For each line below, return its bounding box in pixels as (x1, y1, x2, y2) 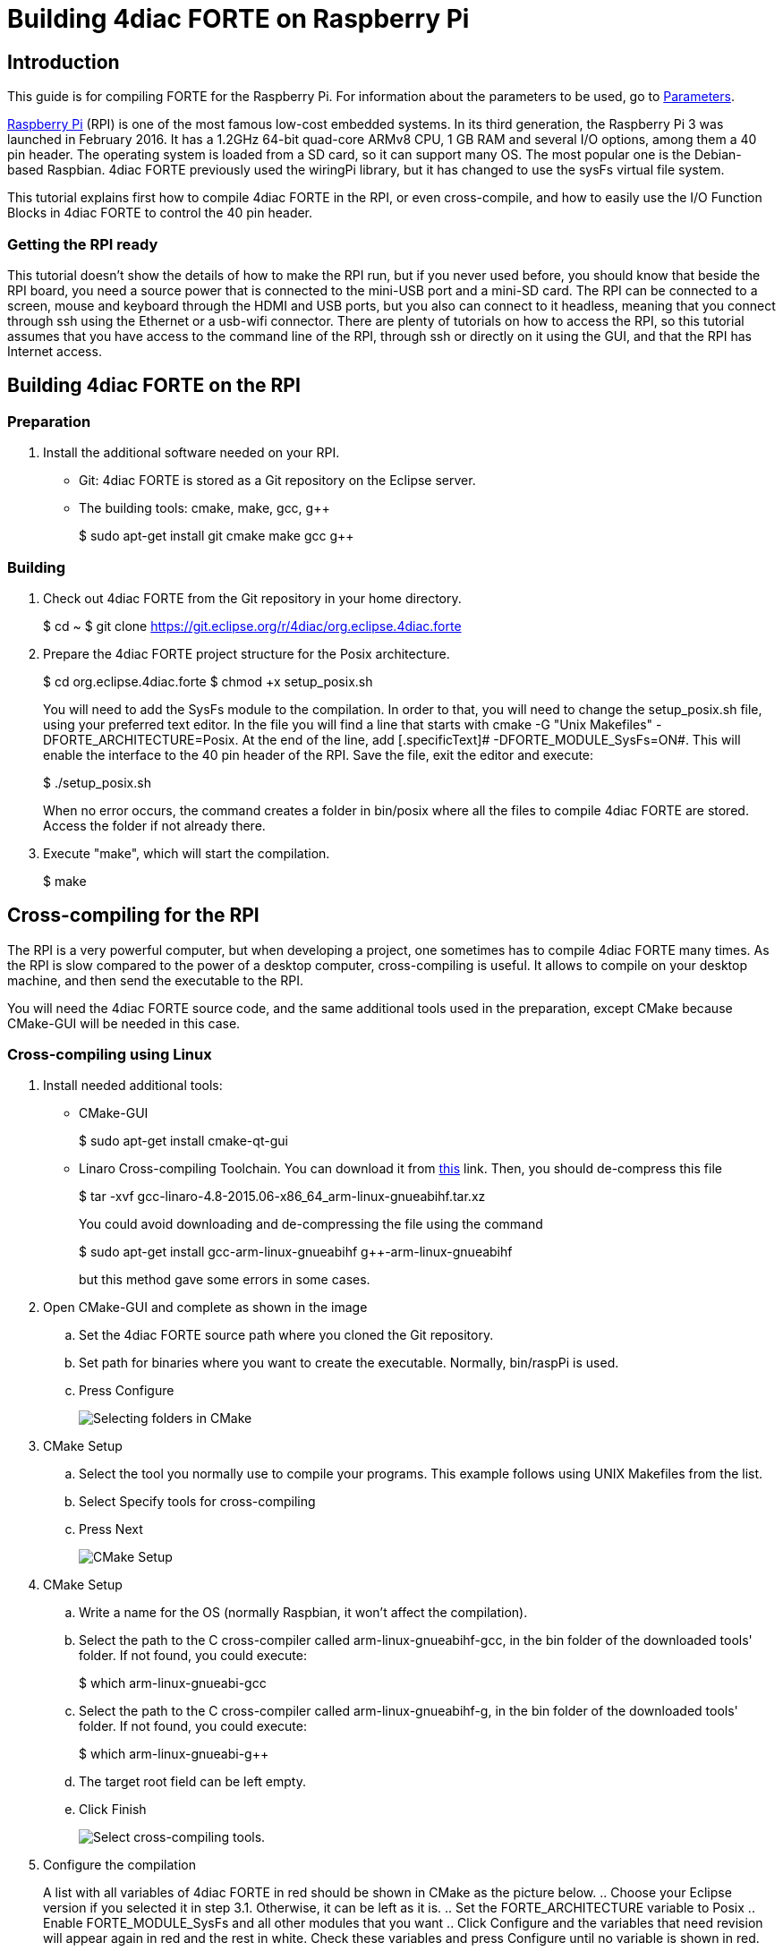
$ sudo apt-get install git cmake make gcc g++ (79, 528, 354, 544)
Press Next (79, 1521, 143, 1538)
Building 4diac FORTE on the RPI (7, 374, 301, 397)
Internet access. (7, 343, 102, 359)
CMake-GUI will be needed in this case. (7, 1015, 241, 1031)
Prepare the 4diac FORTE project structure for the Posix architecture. (43, 645, 450, 661)
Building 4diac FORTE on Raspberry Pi (7, 4, 470, 34)
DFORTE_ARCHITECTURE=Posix (43, 731, 235, 747)
